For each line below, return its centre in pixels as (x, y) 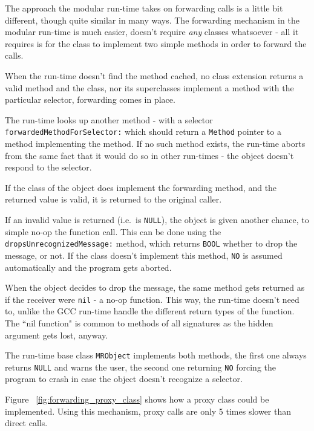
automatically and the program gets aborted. (88, 267)
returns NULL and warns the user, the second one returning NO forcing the (141, 367)
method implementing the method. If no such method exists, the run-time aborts (155, 143)
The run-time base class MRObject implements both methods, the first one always (156, 355)
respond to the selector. (48, 167)
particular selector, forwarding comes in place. (90, 99)
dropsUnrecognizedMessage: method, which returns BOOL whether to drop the (151, 243)
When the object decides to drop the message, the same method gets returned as (155, 287)
